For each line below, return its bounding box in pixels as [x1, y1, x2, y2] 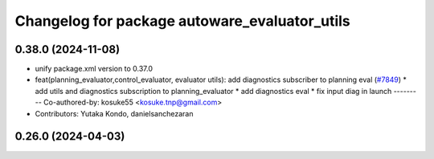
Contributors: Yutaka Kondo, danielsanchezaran [35, 108, 194, 118]
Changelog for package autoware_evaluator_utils [14, 12, 351, 30]
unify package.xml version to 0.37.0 [35, 64, 153, 74]
